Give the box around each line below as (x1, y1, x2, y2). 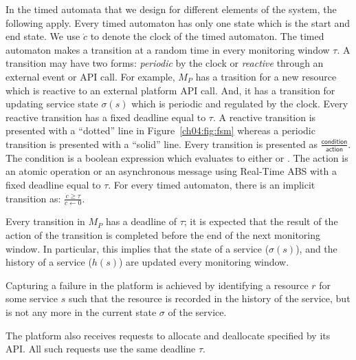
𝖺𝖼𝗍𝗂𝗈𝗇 (326, 145, 343, 153)
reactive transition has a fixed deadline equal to (5, 109, 206, 124)
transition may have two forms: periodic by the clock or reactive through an (5, 56, 324, 70)
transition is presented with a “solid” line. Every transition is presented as (5, 136, 318, 151)
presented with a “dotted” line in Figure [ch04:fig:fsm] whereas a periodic (5, 123, 315, 138)
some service (5, 291, 58, 306)
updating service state (5, 96, 98, 111)
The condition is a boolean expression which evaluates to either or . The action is (5, 150, 348, 165)
